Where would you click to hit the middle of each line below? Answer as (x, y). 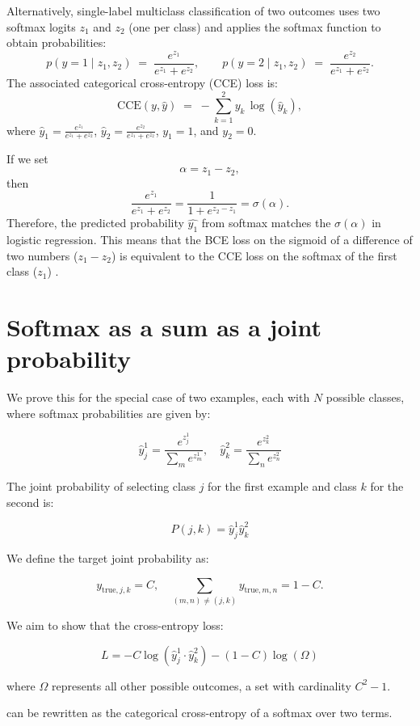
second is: (30, 502)
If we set (27, 159)
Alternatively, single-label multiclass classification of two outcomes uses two (193, 11)
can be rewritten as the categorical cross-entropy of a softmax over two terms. (199, 713)
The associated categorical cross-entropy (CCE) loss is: (143, 82)
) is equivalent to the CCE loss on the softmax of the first (254, 255)
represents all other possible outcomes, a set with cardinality (201, 685)
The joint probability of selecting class (101, 486)
